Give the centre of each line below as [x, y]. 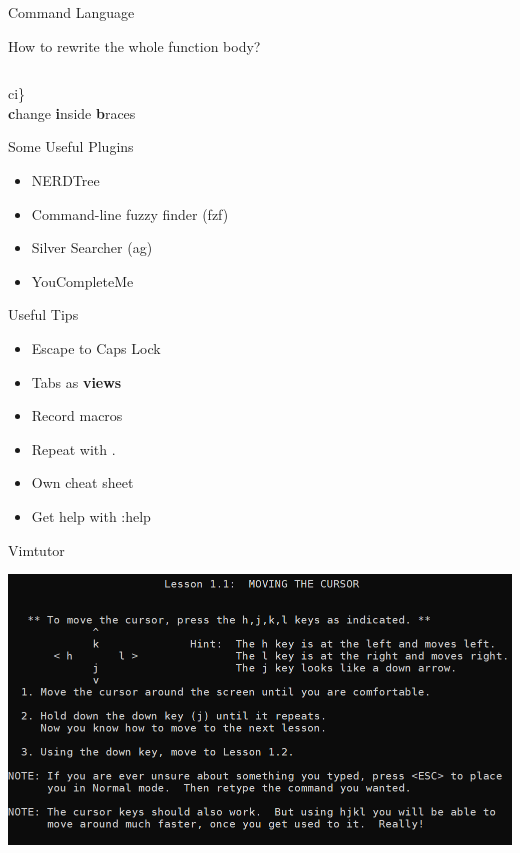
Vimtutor [36, 549]
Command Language [71, 12]
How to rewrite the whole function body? [134, 45]
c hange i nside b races [72, 112]
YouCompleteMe [82, 280]
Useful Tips [43, 314]
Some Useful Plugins [71, 146]
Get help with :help [91, 515]
